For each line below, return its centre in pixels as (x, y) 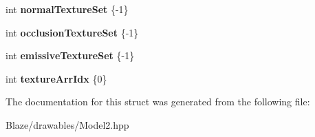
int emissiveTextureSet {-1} (70, 55)
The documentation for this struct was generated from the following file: (158, 102)
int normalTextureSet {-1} (67, 9)
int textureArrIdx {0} (56, 78)
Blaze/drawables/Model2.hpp (67, 124)
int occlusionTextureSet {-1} (72, 32)
